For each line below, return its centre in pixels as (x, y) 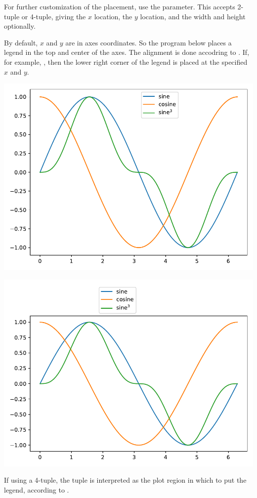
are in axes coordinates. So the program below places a (149, 42)
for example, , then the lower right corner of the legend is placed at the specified (126, 62)
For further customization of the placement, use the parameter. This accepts (120, 6)
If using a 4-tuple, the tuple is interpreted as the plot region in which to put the (125, 480)
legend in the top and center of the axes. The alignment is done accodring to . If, (127, 52)
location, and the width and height (193, 16)
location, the (113, 16)
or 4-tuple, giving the (54, 16)
